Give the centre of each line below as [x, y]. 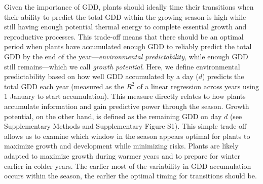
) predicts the [223, 76]
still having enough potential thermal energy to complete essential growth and [125, 27]
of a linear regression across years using [198, 86]
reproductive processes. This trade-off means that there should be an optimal [124, 36]
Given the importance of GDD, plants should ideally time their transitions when [129, 7]
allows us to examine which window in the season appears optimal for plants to [127, 136]
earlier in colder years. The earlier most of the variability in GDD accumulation [128, 165]
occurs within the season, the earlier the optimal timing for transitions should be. [130, 176]
